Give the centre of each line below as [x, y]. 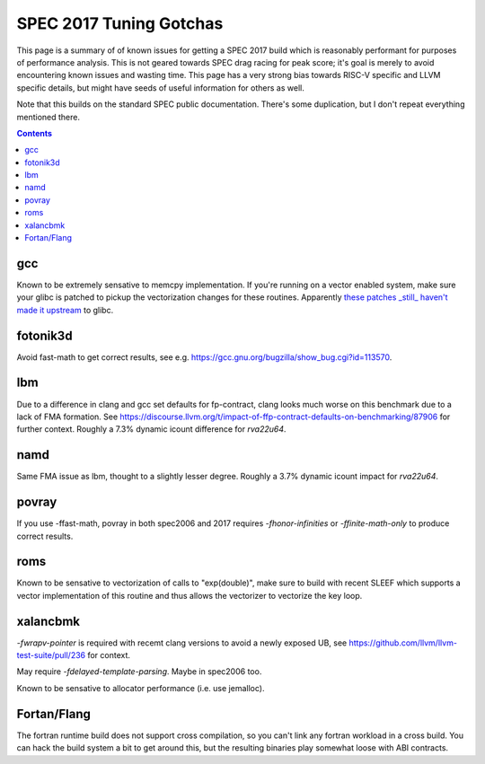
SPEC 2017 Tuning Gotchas [120, 23]
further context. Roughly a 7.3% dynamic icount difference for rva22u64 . [151, 429]
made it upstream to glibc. [65, 310]
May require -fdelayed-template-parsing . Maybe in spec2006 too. [139, 672]
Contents [35, 133]
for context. [108, 655]
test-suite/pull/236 [51, 655]
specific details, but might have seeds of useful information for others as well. [160, 88]
